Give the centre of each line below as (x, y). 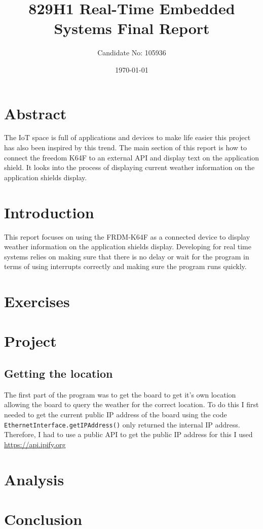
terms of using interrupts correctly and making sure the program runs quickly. (125, 266)
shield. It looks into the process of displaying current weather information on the (129, 167)
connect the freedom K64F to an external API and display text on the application (132, 157)
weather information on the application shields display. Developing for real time (128, 246)
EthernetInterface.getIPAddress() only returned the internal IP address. (122, 424)
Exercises (37, 301)
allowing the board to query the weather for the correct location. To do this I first (131, 404)
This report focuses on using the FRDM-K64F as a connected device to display (127, 236)
